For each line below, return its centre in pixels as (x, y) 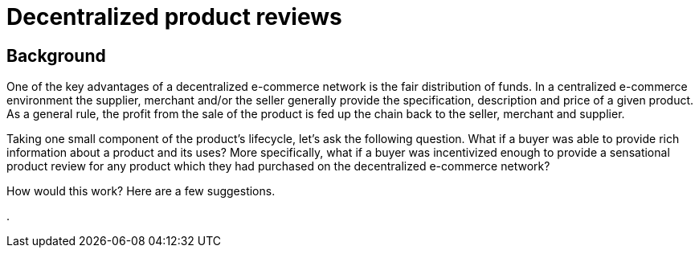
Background (56, 55)
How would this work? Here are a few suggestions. (141, 191)
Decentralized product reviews (174, 17)
